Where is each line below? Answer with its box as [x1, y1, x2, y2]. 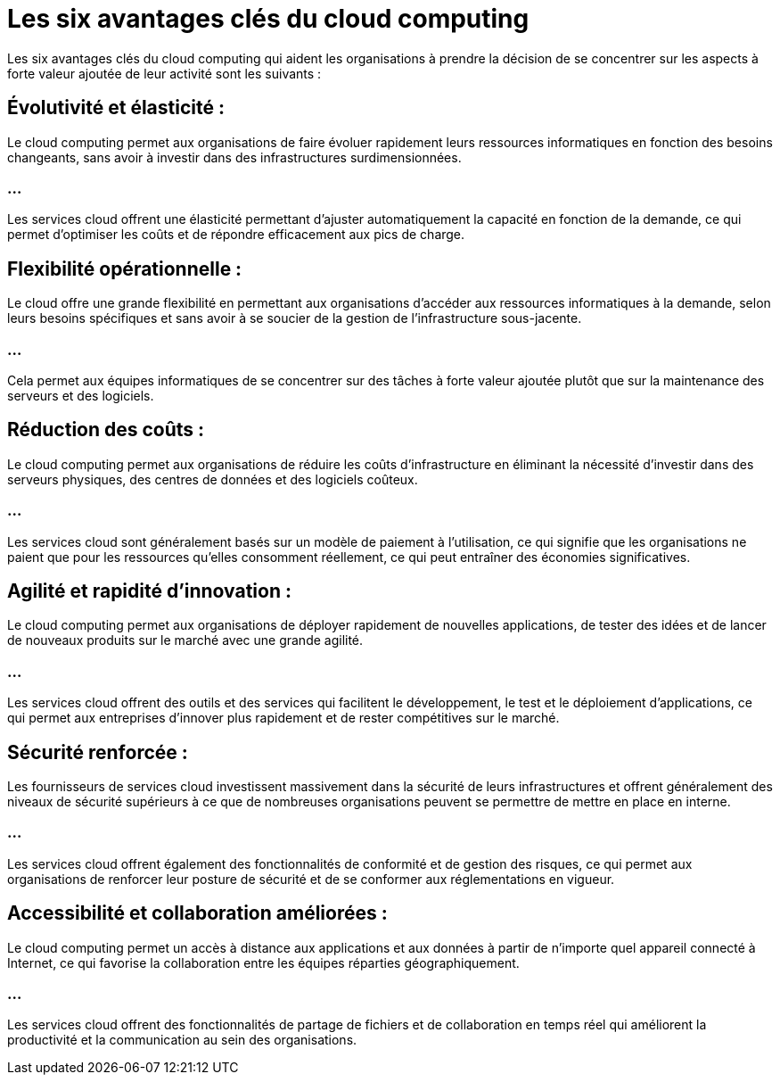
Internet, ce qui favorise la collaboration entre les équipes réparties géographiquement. [7, 954, 520, 970]
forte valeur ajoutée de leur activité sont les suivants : [7, 65, 322, 81]
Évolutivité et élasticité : [7, 96, 225, 120]
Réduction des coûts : [7, 418, 205, 442]
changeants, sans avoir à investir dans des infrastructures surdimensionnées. [7, 149, 462, 165]
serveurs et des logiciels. [7, 387, 154, 403]
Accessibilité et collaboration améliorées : [7, 902, 388, 925]
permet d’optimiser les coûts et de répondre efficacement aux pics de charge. [7, 227, 465, 243]
